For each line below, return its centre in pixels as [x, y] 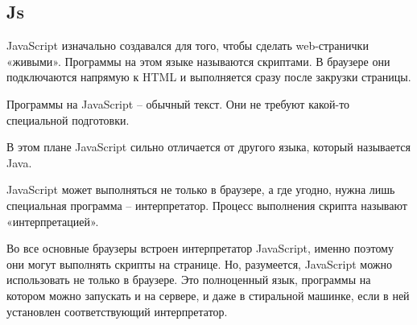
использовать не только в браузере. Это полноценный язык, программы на [189, 280]
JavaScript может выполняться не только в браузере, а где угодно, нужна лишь [201, 189]
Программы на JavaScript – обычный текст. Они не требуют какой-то [178, 103]
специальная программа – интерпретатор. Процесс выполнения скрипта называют [207, 205]
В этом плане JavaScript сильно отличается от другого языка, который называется [208, 147]
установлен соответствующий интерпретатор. [117, 311]
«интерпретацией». [53, 221]
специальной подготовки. [68, 119]
